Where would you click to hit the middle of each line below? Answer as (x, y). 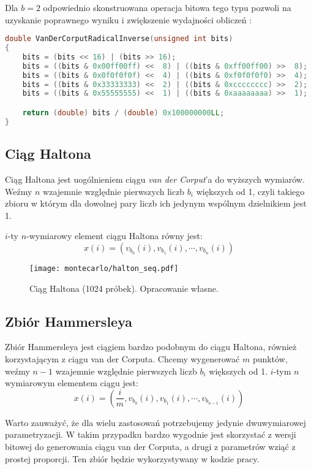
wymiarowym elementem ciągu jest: (72, 383)
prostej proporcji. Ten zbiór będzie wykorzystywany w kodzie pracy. (132, 458)
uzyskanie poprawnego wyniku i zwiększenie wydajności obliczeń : (129, 19)
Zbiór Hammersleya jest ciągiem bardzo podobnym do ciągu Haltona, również (151, 347)
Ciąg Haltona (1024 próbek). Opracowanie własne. (124, 288)
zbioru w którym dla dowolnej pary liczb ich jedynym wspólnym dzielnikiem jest (156, 203)
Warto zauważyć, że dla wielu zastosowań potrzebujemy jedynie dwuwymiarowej (155, 422)
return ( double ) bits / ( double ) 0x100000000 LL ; (123, 112)
